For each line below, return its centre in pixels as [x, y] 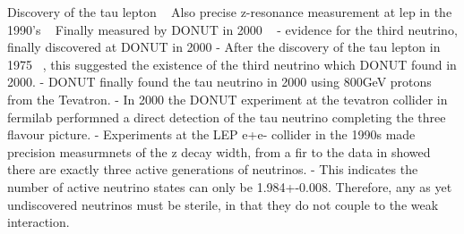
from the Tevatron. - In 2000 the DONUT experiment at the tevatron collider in [228, 99]
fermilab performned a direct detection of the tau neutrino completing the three [227, 117]
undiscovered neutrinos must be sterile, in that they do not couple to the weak [223, 204]
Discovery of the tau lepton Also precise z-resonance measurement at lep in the [230, 12]
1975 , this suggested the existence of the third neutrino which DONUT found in [232, 64]
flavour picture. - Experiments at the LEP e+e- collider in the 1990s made [211, 134]
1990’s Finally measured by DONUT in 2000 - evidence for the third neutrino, [232, 29]
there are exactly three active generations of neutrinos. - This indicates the [213, 169]
